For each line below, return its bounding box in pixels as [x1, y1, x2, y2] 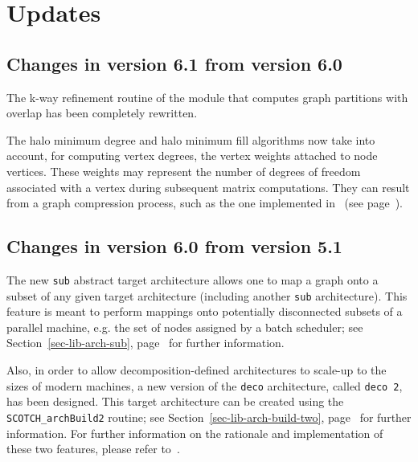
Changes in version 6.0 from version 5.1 [6, 234, 342, 259]
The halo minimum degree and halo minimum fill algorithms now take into [6, 131, 375, 148]
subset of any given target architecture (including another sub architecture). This [6, 287, 408, 304]
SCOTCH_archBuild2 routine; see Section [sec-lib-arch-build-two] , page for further [6, 408, 412, 425]
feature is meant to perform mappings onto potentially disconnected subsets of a [6, 303, 403, 320]
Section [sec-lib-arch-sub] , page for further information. [6, 334, 285, 351]
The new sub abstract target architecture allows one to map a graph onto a [6, 271, 379, 288]
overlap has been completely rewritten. [6, 104, 198, 121]
